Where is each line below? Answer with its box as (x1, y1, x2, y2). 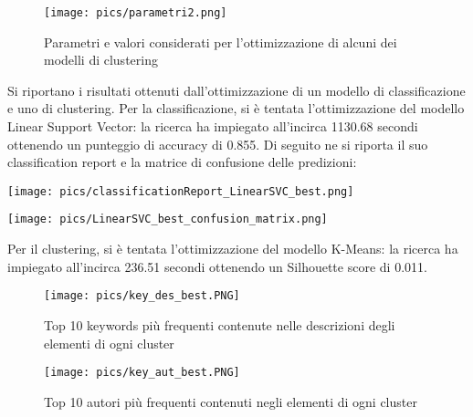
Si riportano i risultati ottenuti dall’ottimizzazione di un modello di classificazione (7, 80, 466, 99)
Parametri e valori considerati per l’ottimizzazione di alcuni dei (44, 32, 397, 51)
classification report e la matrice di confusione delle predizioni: (7, 152, 357, 172)
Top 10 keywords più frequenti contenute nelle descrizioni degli (44, 315, 395, 334)
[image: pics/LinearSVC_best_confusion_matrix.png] (7, 213, 328, 226)
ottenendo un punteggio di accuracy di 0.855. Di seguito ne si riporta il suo (7, 134, 428, 153)
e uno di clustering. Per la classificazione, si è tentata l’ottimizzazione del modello (7, 99, 465, 118)
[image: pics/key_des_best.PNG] (44, 289, 240, 303)
